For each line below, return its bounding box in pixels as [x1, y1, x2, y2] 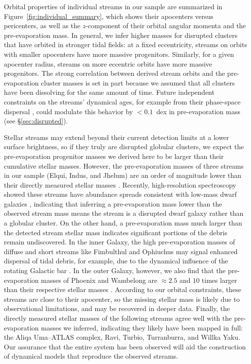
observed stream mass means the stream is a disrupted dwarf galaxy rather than [4, 208, 244, 218]
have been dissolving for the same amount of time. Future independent [4, 87, 215, 97]
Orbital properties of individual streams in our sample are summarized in [4, 1, 223, 11]
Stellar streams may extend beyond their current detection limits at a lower [4, 132, 229, 142]
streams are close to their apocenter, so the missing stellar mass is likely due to [4, 294, 240, 304]
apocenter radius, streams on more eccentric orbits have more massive [4, 58, 213, 69]
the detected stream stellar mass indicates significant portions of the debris [4, 227, 228, 237]
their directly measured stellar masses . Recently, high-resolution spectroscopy [4, 179, 236, 190]
